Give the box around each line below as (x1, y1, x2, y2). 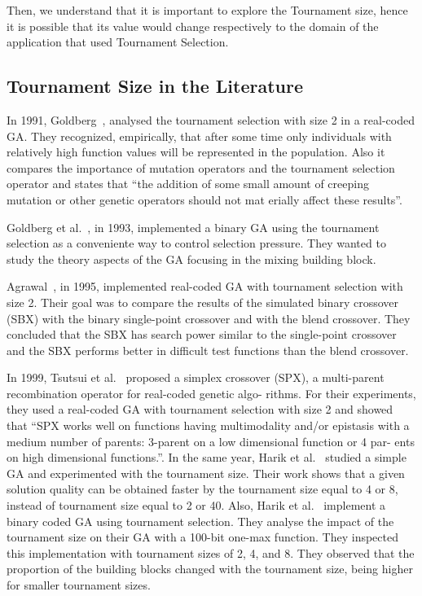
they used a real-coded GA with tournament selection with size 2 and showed (7, 401, 393, 418)
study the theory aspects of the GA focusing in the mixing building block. (7, 250, 376, 267)
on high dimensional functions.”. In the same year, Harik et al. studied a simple (7, 449, 407, 466)
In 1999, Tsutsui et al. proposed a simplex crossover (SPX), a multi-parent (7, 369, 385, 386)
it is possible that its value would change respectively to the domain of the (7, 17, 379, 34)
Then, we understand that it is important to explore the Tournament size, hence (7, 2, 408, 18)
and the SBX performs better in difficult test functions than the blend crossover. (7, 341, 409, 358)
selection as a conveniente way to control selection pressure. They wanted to (7, 234, 386, 252)
